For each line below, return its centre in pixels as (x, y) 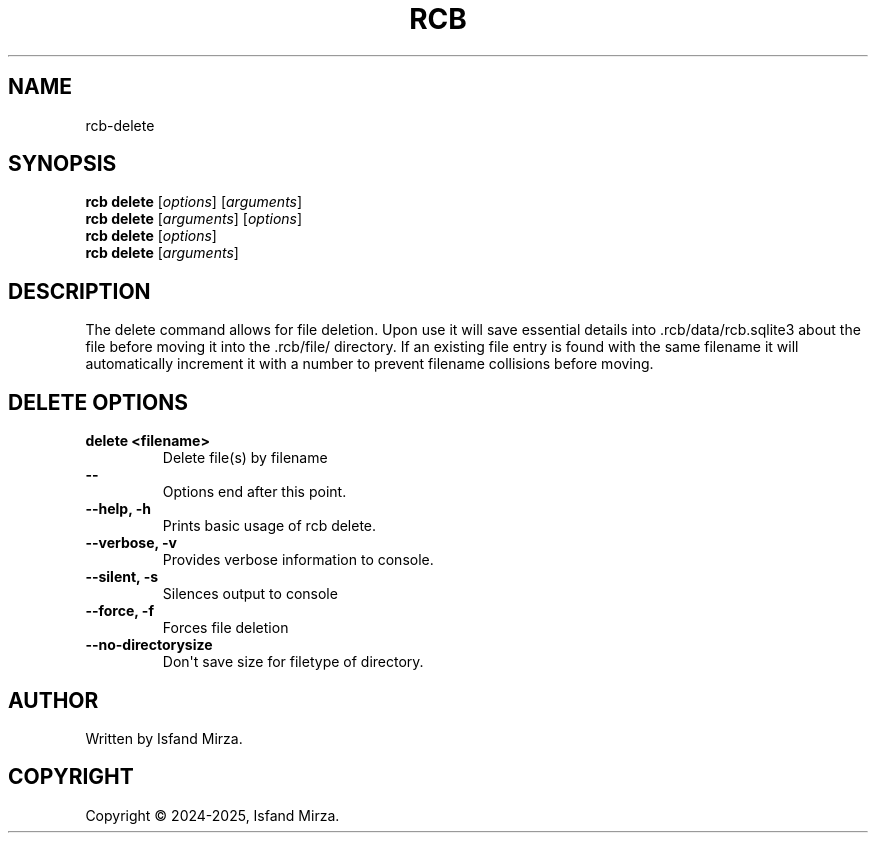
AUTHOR (53, 700)
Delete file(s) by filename (245, 458)
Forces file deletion (225, 628)
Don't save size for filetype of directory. (293, 662)
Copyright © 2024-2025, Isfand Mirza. (212, 815)
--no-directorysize (149, 645)
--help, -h (118, 509)
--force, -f (119, 611)
